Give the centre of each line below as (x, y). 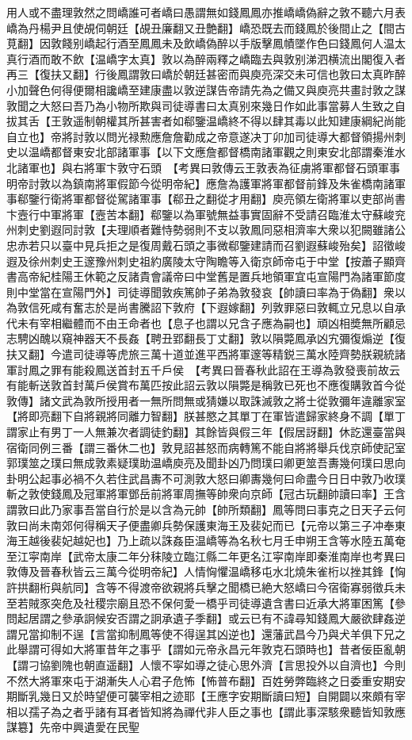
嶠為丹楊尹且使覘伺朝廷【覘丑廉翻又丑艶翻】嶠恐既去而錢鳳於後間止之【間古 (206, 27)
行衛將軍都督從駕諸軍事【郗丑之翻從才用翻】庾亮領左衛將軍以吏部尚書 (222, 199)
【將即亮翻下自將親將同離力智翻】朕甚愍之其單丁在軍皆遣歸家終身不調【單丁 (206, 416)
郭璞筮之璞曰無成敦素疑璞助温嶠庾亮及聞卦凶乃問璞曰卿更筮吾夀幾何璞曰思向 (206, 463)
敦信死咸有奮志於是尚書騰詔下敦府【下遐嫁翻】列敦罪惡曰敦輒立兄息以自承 (211, 307)
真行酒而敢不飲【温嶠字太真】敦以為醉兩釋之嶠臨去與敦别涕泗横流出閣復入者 (206, 58)
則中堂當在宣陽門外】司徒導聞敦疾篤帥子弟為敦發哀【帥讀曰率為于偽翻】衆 (200, 291)
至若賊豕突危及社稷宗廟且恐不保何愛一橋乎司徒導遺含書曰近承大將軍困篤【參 (206, 602)
